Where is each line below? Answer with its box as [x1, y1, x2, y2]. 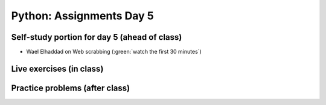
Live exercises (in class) [11, 63, 104, 74]
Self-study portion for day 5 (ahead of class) [11, 32, 182, 42]
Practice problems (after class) [11, 83, 130, 93]
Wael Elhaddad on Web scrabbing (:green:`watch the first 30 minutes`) [26, 48, 202, 56]
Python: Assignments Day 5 [11, 9, 154, 22]
